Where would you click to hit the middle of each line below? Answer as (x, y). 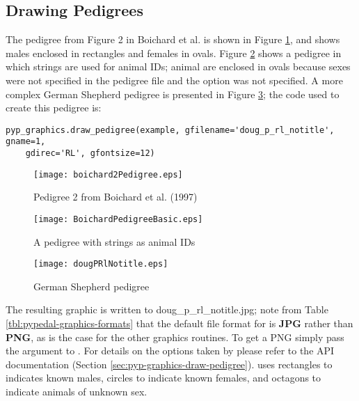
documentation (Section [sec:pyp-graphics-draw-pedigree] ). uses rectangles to (169, 364)
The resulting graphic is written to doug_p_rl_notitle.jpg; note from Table (167, 309)
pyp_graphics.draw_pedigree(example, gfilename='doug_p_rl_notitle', (170, 130)
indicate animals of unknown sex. (77, 392)
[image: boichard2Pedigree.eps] (108, 174)
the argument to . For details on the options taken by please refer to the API (170, 351)
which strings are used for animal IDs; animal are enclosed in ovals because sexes (178, 66)
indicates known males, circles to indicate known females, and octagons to (163, 378)
